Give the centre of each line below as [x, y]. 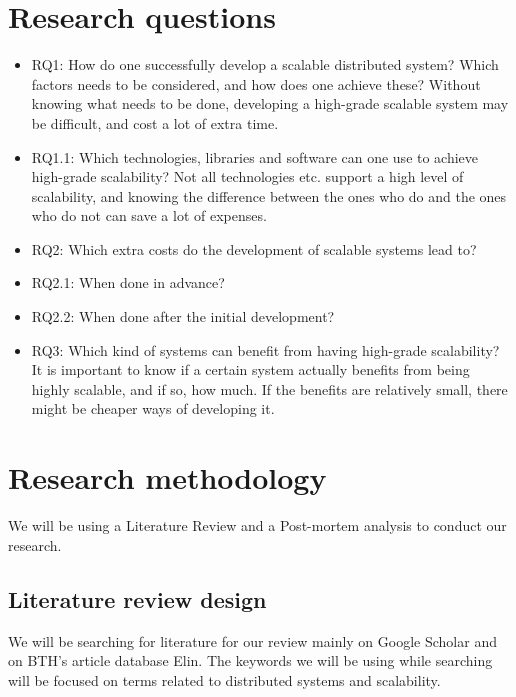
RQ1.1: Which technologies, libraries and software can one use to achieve [255, 156]
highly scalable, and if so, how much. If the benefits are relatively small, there [269, 388]
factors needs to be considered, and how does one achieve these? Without [256, 83]
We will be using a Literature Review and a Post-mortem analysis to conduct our [257, 525]
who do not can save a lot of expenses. [149, 215]
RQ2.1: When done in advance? [128, 282]
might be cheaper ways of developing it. [153, 408]
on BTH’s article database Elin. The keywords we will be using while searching [250, 660]
